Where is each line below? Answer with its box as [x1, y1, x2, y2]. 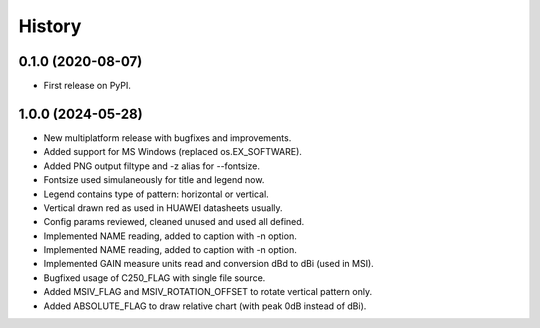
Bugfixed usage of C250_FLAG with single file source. [43, 271, 266, 284]
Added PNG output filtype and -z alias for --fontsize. [43, 160, 260, 172]
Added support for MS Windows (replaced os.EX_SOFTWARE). [43, 146, 302, 158]
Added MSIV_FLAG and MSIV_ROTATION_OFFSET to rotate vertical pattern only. [43, 286, 373, 298]
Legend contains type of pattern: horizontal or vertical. [43, 188, 269, 200]
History [18, 15, 82, 37]
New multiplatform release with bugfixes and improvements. [43, 131, 292, 144]
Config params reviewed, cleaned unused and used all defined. [43, 216, 305, 228]
